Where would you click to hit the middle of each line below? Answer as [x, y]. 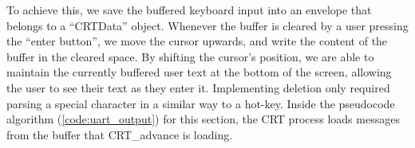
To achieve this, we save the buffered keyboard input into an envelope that [189, 10]
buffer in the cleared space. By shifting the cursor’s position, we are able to [190, 56]
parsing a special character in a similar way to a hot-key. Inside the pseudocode [201, 103]
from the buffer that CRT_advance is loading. [120, 134]
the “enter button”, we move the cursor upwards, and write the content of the [197, 41]
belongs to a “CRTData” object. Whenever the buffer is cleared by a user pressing [207, 25]
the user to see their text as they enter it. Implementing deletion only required [198, 87]
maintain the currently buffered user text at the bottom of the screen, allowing [199, 72]
